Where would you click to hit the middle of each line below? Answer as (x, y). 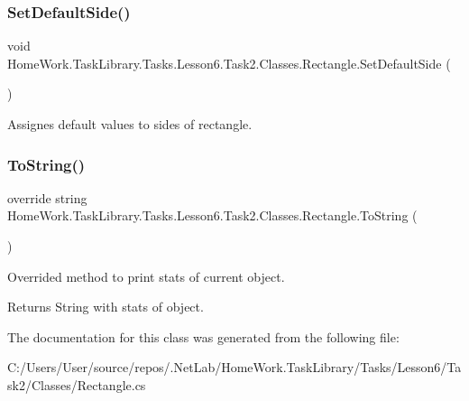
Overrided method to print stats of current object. (146, 276)
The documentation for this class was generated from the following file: (203, 336)
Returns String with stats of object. (106, 307)
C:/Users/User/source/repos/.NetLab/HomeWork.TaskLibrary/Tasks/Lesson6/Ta (234, 367)
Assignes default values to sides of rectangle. (130, 124)
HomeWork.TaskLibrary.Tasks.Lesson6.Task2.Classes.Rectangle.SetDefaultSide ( (229, 63)
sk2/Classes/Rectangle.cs (77, 384)
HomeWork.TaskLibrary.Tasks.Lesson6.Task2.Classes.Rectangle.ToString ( (212, 215)
